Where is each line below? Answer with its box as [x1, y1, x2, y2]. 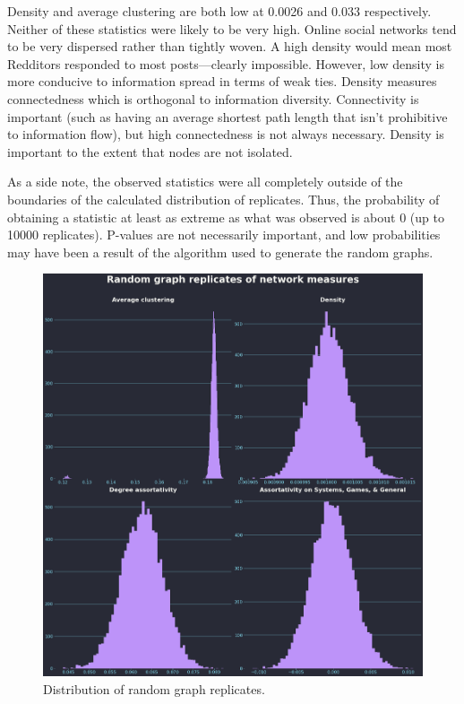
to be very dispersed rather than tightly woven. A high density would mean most [7, 37, 452, 56]
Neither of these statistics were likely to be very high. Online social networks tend [7, 19, 457, 38]
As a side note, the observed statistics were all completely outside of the [7, 172, 403, 191]
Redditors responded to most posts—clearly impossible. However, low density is [7, 54, 444, 73]
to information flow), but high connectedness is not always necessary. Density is [7, 125, 444, 143]
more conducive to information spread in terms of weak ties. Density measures [7, 72, 437, 91]
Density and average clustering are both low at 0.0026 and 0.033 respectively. [7, 2, 432, 20]
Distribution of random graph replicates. [43, 679, 265, 698]
